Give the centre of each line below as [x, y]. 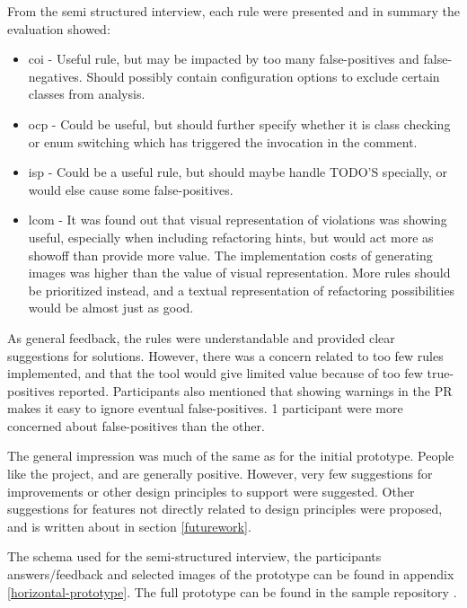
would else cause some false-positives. [131, 189]
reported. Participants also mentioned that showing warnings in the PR [256, 390]
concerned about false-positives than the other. [136, 425]
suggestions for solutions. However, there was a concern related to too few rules [225, 355]
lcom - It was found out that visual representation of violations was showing [238, 220]
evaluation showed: [59, 28]
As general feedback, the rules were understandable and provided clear [201, 337]
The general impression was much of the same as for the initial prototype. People [231, 456]
